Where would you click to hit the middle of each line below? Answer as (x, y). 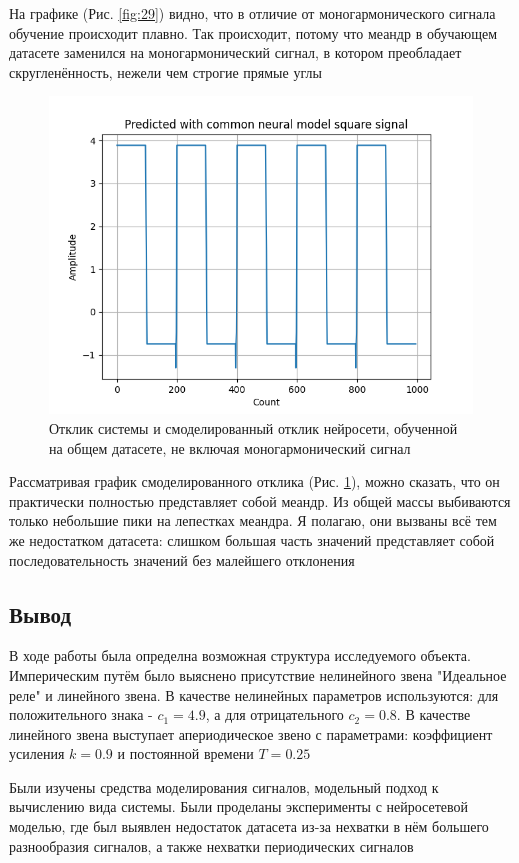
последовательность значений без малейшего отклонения (182, 559)
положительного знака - (81, 714)
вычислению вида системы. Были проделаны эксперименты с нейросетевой (239, 806)
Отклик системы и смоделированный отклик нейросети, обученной (253, 427)
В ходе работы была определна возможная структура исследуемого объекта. (240, 655)
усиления (37, 753)
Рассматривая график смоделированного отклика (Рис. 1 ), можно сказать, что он (254, 481)
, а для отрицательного (274, 714)
